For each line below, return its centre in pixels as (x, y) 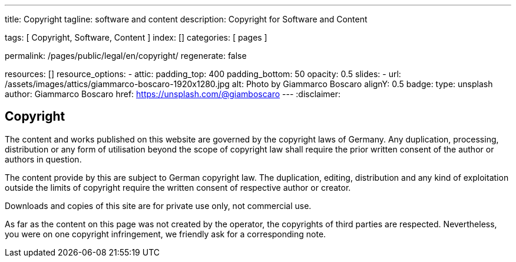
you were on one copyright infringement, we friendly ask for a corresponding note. (166, 234)
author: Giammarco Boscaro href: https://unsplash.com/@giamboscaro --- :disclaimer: (173, 94)
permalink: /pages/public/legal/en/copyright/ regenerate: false (126, 56)
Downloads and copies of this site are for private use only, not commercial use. (158, 205)
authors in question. (43, 159)
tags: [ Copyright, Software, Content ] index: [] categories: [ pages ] (136, 37)
